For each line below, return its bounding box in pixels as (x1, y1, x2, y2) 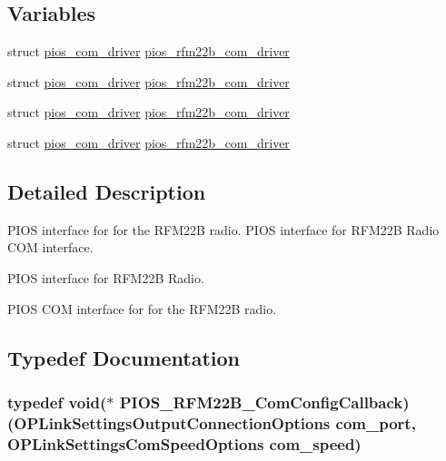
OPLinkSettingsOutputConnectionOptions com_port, (14, 411, 416, 434)
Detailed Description (7, 177, 206, 205)
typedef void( (7, 390, 107, 413)
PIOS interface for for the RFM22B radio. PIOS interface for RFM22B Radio (7, 220, 440, 239)
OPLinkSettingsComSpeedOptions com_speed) (7, 432, 362, 455)
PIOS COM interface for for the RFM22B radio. (7, 299, 277, 318)
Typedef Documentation (7, 343, 240, 371)
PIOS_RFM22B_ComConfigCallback (119, 390, 403, 413)
